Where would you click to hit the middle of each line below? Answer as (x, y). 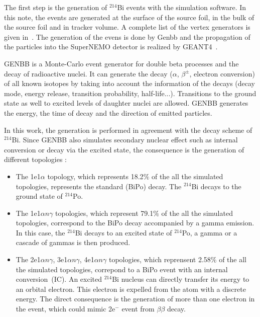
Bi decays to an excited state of (123, 232)
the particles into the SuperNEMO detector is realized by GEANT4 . (111, 47)
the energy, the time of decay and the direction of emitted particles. (108, 112)
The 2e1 (28, 259)
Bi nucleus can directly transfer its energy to (181, 279)
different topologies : (35, 159)
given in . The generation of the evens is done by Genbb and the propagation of (127, 36)
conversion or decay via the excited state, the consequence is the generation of (124, 149)
